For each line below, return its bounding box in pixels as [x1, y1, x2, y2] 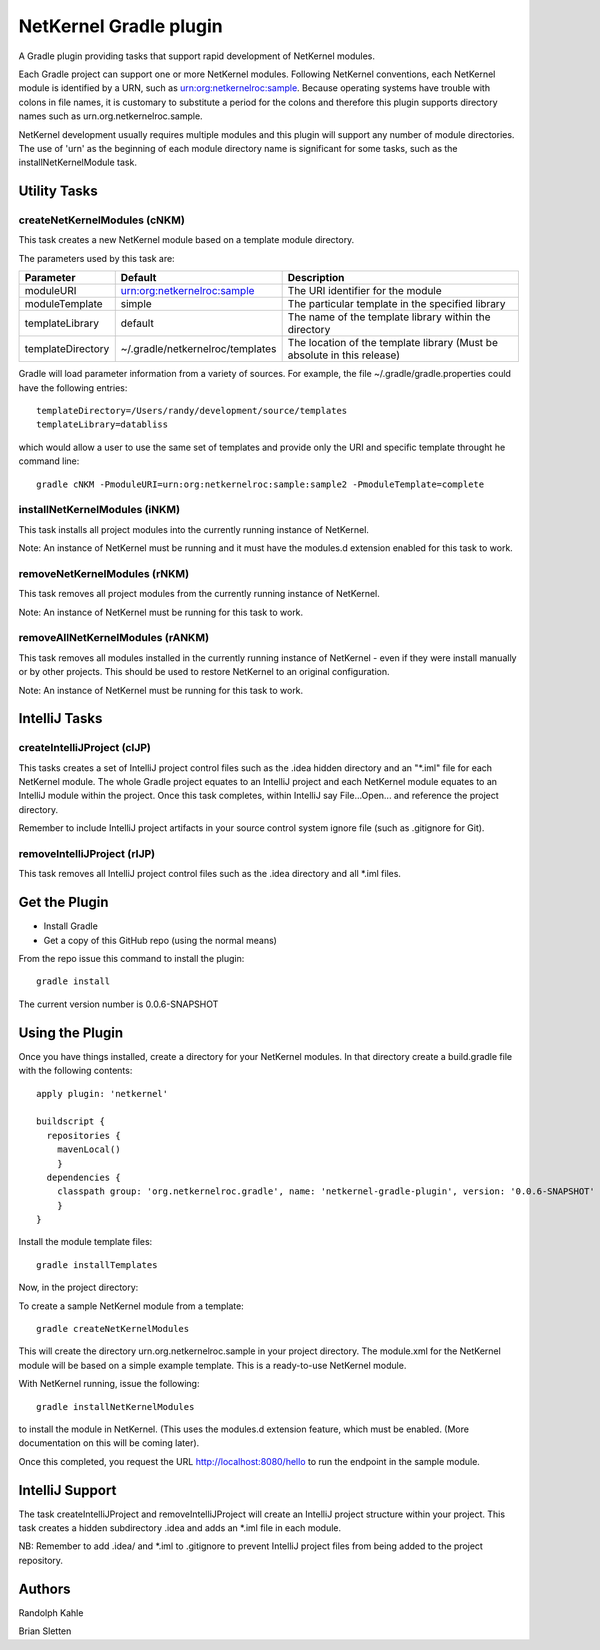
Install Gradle [43, 920, 99, 932]
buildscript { [36, 1116, 105, 1127]
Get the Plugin [18, 894, 109, 911]
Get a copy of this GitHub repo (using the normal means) [43, 934, 277, 946]
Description [287, 271, 345, 285]
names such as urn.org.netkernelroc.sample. [18, 110, 204, 122]
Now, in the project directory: [18, 1281, 139, 1294]
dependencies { [46, 1171, 121, 1183]
